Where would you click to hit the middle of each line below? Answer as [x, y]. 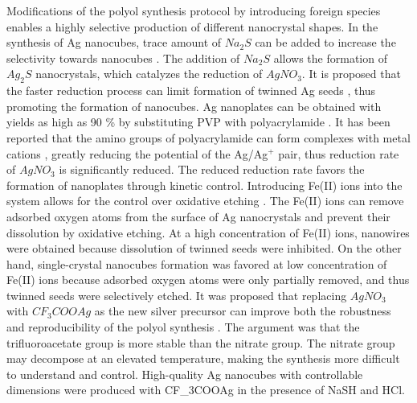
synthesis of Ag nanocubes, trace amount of [114, 42]
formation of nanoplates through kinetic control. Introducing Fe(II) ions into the [204, 185]
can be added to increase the [325, 42]
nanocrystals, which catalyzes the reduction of [149, 74]
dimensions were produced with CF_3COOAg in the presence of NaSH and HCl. [206, 390]
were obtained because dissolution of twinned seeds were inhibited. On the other [204, 248]
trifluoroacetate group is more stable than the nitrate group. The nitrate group [201, 342]
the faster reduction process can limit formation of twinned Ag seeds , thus [191, 90]
